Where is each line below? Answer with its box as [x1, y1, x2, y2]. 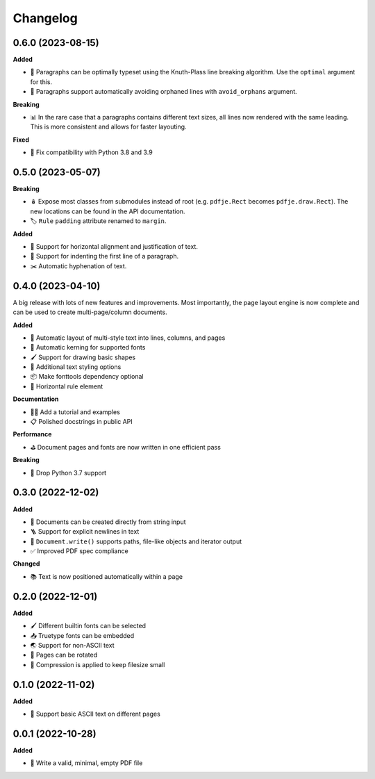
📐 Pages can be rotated [30, 650, 97, 659]
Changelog [12, 10, 78, 26]
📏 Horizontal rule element [30, 382, 103, 391]
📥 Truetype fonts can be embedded [30, 631, 135, 639]
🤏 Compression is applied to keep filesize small [30, 660, 165, 669]
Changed [12, 559, 40, 568]
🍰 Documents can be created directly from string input [30, 518, 187, 526]
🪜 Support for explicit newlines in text [30, 527, 140, 536]
